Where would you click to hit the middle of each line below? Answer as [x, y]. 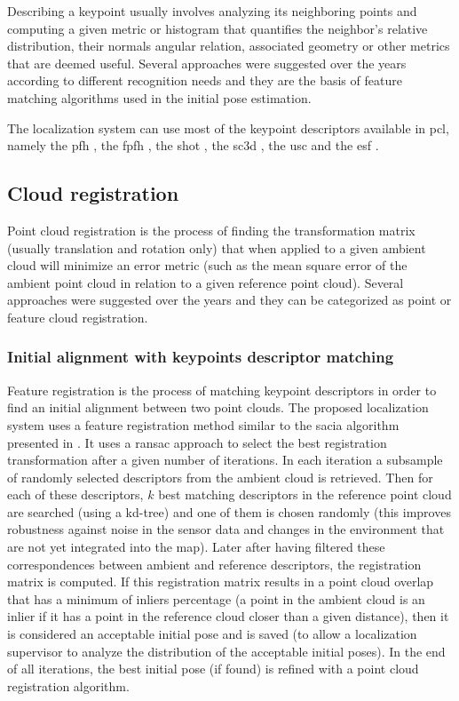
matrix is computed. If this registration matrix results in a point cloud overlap [221, 582]
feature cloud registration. [78, 317]
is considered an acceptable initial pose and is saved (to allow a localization [212, 634]
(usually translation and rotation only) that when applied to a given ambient [217, 247]
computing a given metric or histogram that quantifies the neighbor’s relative [218, 28]
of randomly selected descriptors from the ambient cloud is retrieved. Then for [220, 477]
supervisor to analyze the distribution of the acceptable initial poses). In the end [226, 651]
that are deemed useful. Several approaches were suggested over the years [207, 63]
